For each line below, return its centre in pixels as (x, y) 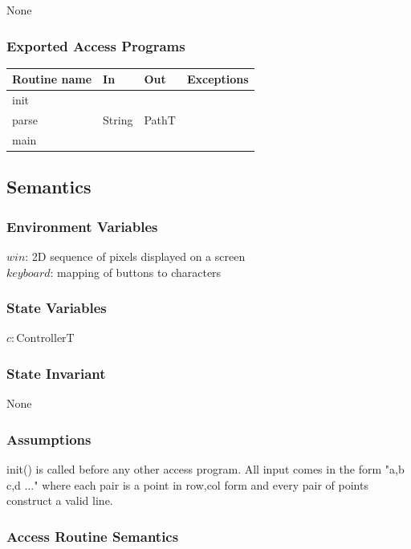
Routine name (52, 79)
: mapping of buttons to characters (136, 272)
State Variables (57, 308)
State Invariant (56, 373)
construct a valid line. (60, 500)
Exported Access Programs (96, 45)
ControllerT (45, 339)
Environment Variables (82, 226)
